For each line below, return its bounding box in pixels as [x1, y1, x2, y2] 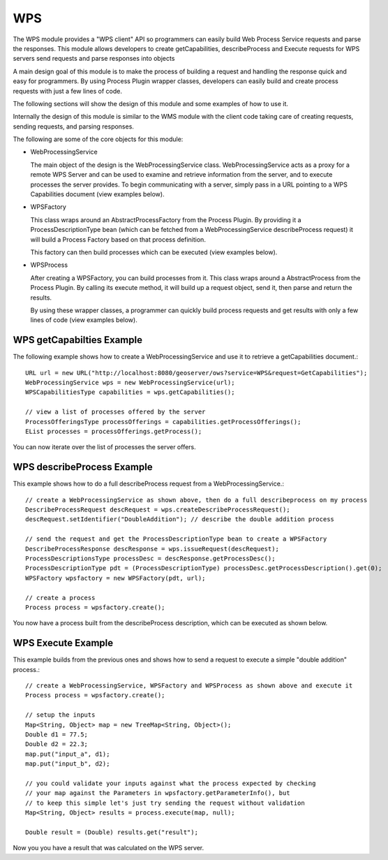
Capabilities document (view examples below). [30, 190, 165, 198]
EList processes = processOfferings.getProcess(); [25, 427, 202, 435]
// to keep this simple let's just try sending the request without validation [25, 799, 305, 807]
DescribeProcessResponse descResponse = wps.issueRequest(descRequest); [25, 545, 279, 553]
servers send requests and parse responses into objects [13, 54, 175, 63]
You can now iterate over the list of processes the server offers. [13, 443, 197, 451]
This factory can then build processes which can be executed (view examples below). [30, 248, 278, 256]
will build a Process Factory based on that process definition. [30, 235, 206, 244]
